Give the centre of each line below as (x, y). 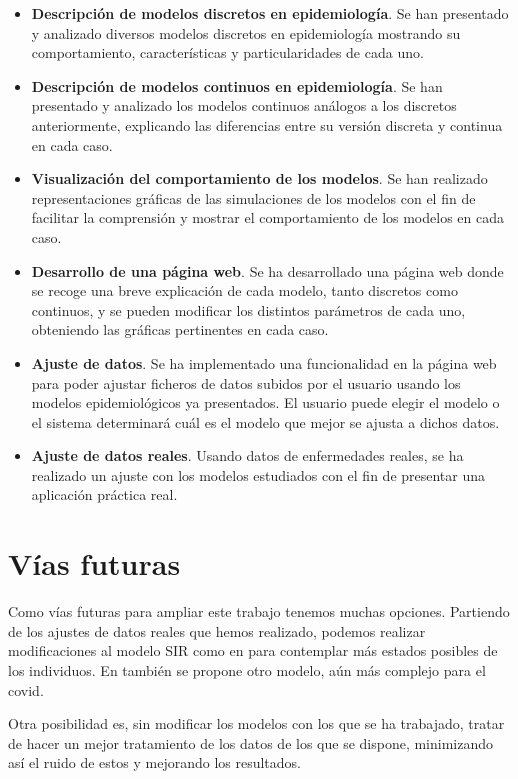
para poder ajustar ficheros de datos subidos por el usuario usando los (246, 382)
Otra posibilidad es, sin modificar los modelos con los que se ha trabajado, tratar (256, 723)
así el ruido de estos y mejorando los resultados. (155, 762)
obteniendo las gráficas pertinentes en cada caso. (180, 329)
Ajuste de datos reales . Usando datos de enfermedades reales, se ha (247, 455)
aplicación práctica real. (104, 494)
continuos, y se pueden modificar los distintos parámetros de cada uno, (248, 309)
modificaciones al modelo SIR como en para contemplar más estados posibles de (253, 650)
